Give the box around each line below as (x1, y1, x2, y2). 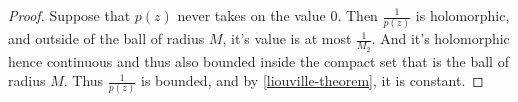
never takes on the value (177, 5, 326, 25)
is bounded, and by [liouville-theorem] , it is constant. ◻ (141, 70, 484, 91)
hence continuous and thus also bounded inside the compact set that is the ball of (8, 50, 509, 71)
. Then (337, 5, 378, 25)
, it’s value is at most (222, 28, 352, 49)
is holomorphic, (415, 5, 510, 25)
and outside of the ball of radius (8, 28, 205, 49)
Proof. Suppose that (8, 5, 131, 25)
